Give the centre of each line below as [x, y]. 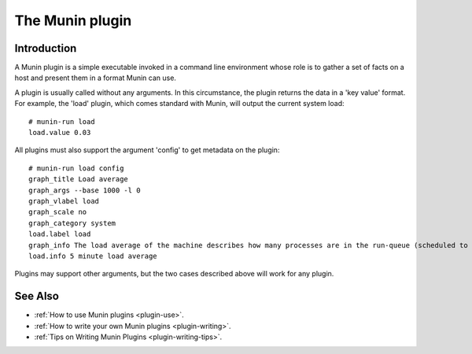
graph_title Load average [79, 179]
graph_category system [72, 223]
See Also [37, 296]
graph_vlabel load [64, 201]
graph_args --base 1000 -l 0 [85, 190]
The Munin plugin [73, 20]
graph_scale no [58, 212]
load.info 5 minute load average [93, 256]
